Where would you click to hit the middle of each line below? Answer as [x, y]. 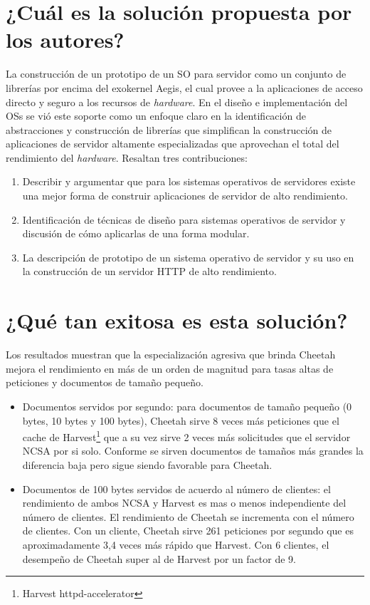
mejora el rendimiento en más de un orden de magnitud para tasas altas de [170, 368]
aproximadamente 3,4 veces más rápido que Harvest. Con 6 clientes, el [176, 544]
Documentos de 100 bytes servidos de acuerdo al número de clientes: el [176, 488]
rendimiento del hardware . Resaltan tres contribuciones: [127, 157]
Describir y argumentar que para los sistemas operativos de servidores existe [189, 181]
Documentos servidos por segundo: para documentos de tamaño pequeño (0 [187, 406]
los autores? [65, 40]
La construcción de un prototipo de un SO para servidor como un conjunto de [176, 74]
